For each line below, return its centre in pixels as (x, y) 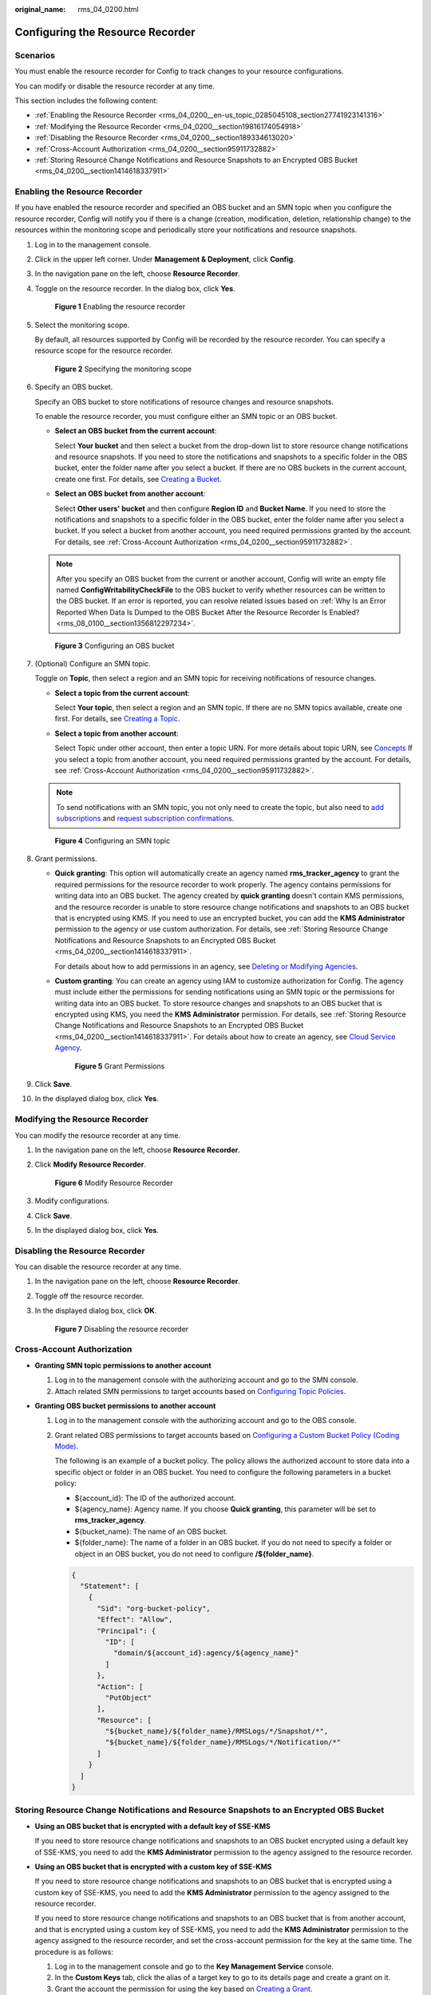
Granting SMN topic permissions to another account (123, 1365)
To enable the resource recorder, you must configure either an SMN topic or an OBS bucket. (186, 416)
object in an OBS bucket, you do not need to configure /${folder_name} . (194, 1554)
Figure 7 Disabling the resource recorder (122, 1329)
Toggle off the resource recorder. (89, 1296)
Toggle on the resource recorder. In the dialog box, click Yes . (135, 288)
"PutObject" (128, 1697)
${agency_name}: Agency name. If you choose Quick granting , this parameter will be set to (225, 1509)
